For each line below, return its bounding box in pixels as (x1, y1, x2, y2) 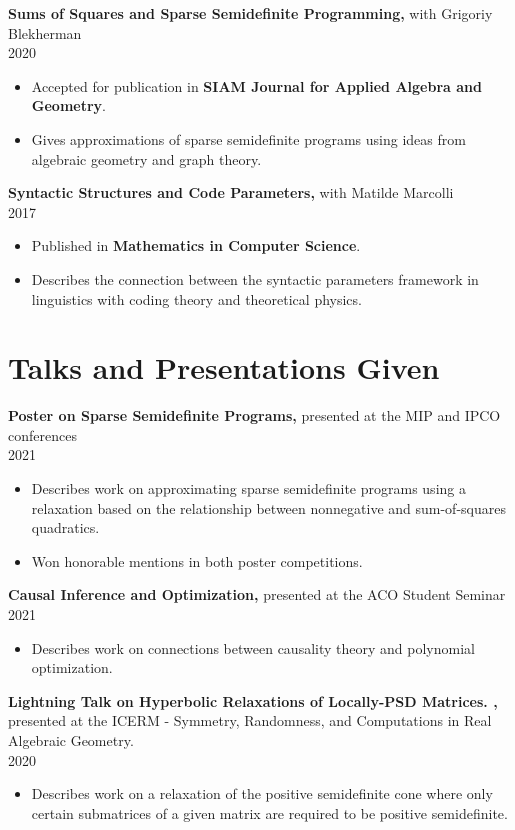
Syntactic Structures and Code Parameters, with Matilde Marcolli (8, 182, 454, 203)
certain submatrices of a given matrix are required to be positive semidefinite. (31, 802, 508, 823)
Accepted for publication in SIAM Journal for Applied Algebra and (31, 75, 482, 96)
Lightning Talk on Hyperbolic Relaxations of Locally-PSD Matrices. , (8, 690, 498, 711)
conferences (8, 424, 77, 445)
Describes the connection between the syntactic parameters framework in (31, 268, 479, 289)
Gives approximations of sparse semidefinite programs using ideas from (31, 128, 466, 149)
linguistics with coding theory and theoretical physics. (31, 288, 362, 309)
